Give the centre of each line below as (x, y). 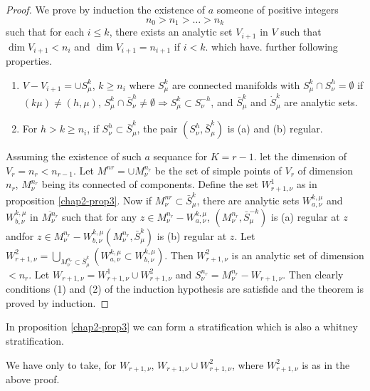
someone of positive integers (277, 9)
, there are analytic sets (248, 200)
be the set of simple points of (218, 170)
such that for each (45, 32)
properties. (29, 60)
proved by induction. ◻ (58, 302)
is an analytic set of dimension (298, 255)
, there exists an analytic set (171, 32)
